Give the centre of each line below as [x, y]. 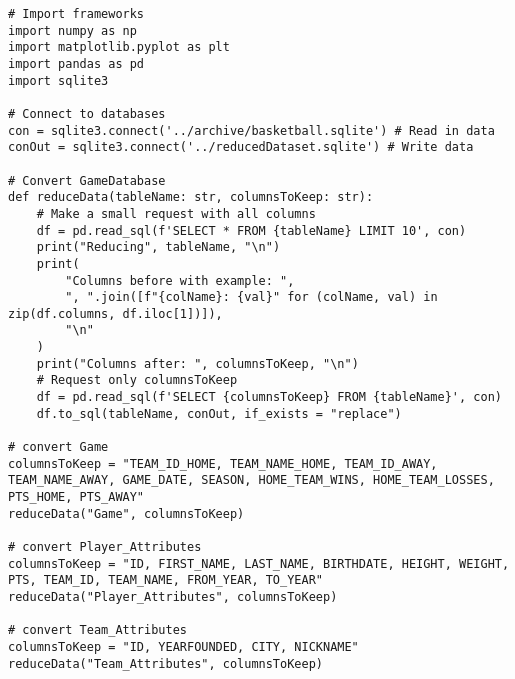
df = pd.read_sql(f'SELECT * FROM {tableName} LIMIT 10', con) [251, 230]
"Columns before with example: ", [180, 280]
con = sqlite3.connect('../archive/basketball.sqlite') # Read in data [251, 130]
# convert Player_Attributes [105, 547]
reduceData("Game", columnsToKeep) [126, 513]
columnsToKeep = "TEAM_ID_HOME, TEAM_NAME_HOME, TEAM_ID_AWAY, [223, 463]
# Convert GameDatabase [87, 180]
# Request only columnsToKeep [137, 380]
